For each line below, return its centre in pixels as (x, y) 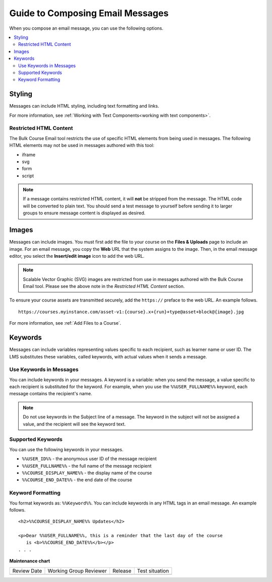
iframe (29, 155)
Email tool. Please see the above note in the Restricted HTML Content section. (104, 286)
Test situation (153, 570)
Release (122, 570)
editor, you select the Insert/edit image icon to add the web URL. (77, 256)
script (28, 176)
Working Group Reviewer (77, 570)
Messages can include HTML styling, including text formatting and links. (84, 106)
